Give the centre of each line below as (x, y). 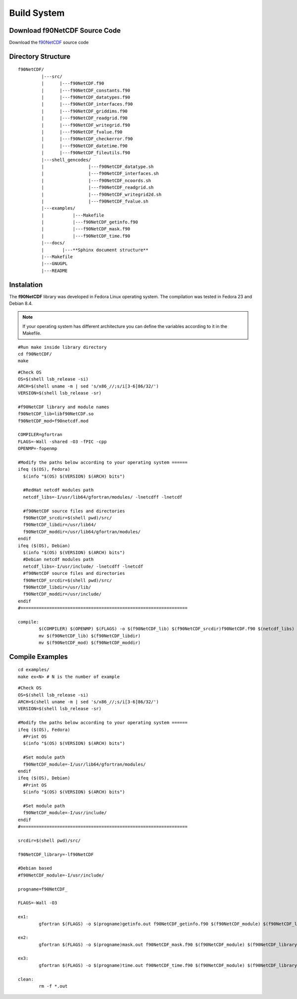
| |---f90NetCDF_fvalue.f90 (82, 132)
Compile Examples (39, 657)
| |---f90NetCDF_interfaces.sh (100, 174)
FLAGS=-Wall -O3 (38, 903)
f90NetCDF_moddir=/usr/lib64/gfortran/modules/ (82, 532)
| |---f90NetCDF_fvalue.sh (95, 201)
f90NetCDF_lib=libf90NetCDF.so (56, 414)
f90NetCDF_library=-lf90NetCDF (56, 854)
